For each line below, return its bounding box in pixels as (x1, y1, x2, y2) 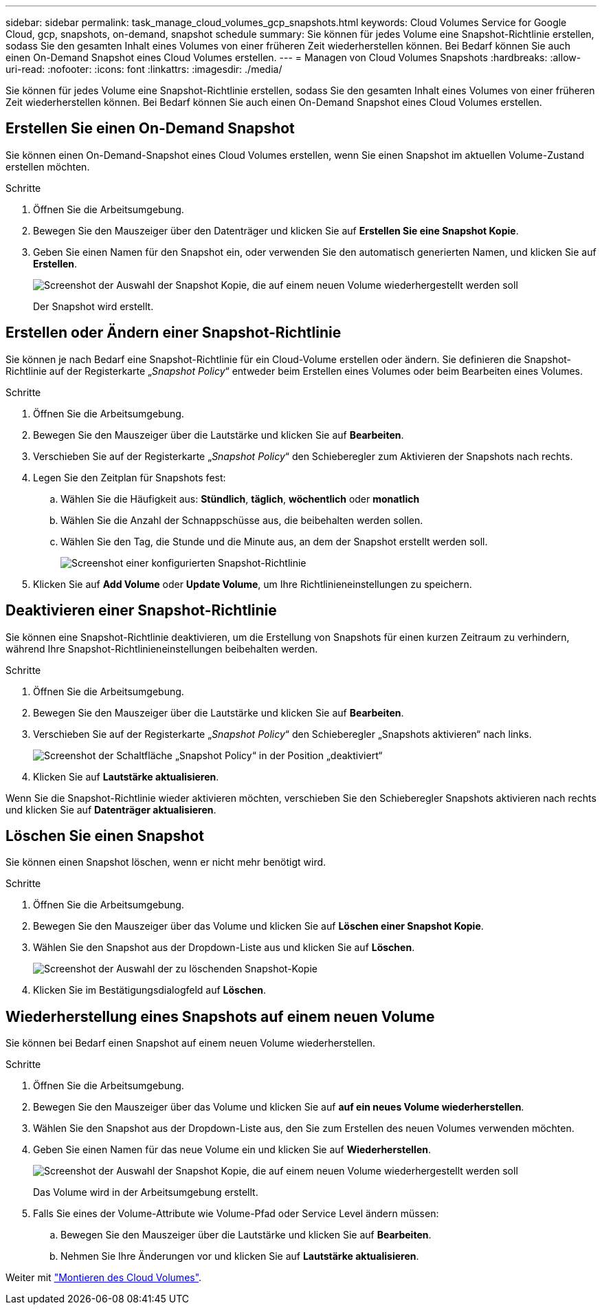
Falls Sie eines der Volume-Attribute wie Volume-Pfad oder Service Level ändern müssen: (33, 1208, 439, 1220)
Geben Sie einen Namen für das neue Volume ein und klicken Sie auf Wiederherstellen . (33, 1144, 432, 1156)
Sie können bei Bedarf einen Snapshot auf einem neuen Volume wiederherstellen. (5, 1037, 376, 1049)
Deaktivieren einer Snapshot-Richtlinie (5, 602, 277, 620)
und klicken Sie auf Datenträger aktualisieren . (5, 803, 216, 816)
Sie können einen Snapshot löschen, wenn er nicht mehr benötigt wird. (5, 856, 326, 869)
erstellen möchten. (5, 160, 90, 173)
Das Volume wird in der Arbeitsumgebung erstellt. (33, 1186, 258, 1199)
